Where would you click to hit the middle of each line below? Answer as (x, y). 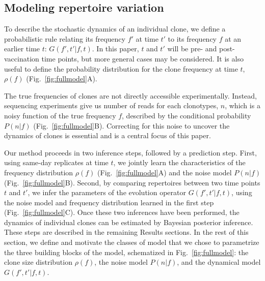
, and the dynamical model (219, 262)
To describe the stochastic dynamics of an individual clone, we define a (115, 29)
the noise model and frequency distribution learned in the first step (109, 202)
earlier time (22, 49)
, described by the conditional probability (187, 115)
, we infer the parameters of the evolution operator (107, 192)
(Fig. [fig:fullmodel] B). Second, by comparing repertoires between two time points (132, 182)
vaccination (22, 58)
